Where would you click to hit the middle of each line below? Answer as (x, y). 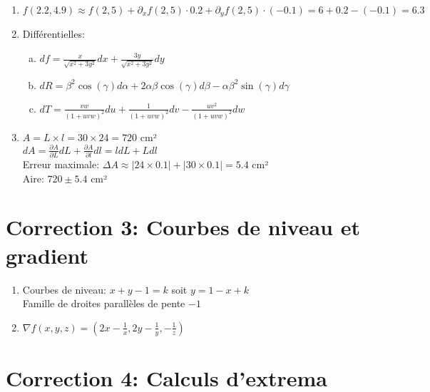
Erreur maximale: (61, 164)
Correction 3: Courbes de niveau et (183, 227)
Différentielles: (53, 34)
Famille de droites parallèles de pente (104, 303)
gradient (47, 255)
